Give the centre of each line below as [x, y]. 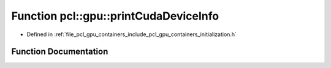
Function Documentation [60, 52]
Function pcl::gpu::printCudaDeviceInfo [115, 16]
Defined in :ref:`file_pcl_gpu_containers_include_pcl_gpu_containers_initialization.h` [132, 34]
